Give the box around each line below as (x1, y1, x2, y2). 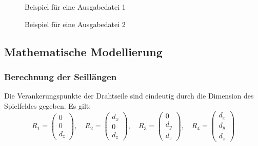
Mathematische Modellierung (4, 43, 163, 59)
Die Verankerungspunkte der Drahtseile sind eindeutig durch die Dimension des (4, 90, 254, 101)
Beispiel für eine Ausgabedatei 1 (25, 2, 126, 12)
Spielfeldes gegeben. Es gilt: (4, 100, 91, 111)
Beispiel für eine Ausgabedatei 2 (25, 18, 126, 29)
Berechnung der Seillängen (4, 70, 117, 83)
